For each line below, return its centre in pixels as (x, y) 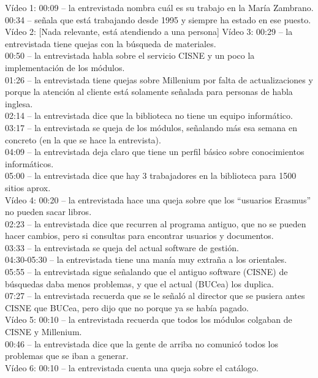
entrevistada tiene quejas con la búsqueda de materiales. (111, 43)
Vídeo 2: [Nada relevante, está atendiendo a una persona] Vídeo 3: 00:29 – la (149, 32)
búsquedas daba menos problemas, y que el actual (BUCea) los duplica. (139, 283)
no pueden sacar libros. (48, 212)
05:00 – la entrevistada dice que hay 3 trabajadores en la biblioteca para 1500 (151, 176)
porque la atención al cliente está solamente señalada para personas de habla (149, 92)
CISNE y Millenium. (44, 332)
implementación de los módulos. (65, 67)
